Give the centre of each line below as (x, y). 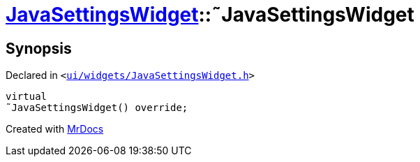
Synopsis (39, 48)
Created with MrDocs (55, 129)
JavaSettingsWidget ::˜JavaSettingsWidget (210, 15)
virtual (27, 97)
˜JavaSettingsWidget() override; (97, 108)
